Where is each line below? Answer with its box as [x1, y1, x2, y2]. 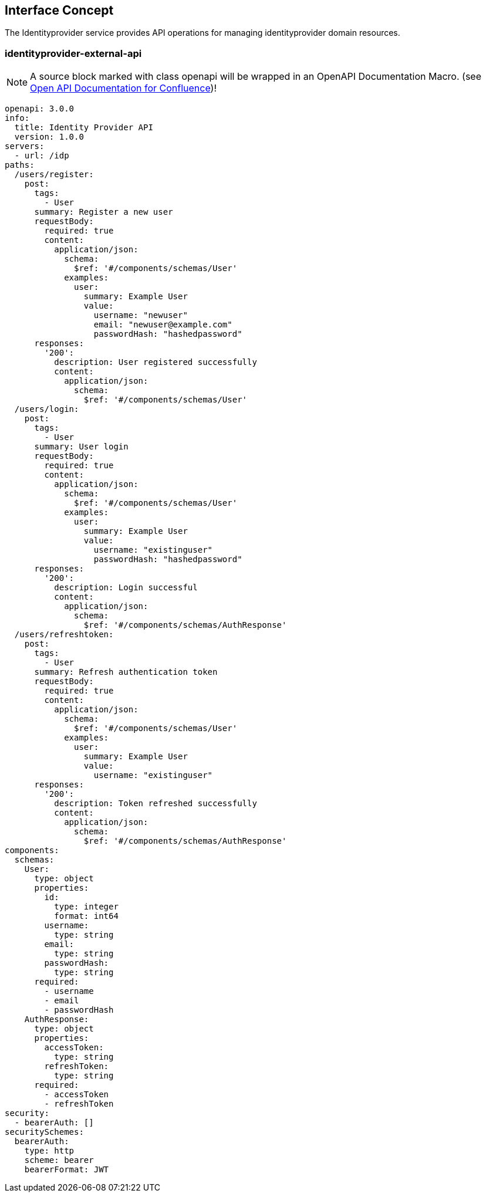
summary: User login [34, 442, 129, 452]
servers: [5, 141, 45, 151]
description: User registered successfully [54, 357, 257, 367]
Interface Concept [5, 3, 114, 18]
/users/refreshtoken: [14, 630, 114, 640]
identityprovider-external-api [5, 47, 142, 59]
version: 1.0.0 [14, 132, 84, 142]
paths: [5, 160, 35, 170]
